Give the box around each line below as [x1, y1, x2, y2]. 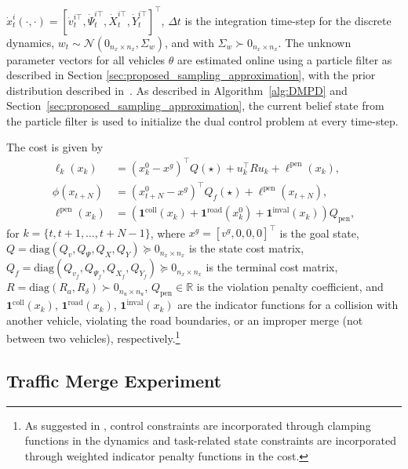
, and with [164, 34, 214, 50]
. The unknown [278, 34, 352, 50]
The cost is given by [6, 139, 104, 155]
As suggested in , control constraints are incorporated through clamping [24, 416, 371, 433]
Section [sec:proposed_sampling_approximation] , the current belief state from [6, 97, 384, 114]
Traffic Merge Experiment [6, 369, 222, 393]
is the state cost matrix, [189, 240, 304, 256]
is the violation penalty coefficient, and [196, 278, 384, 295]
